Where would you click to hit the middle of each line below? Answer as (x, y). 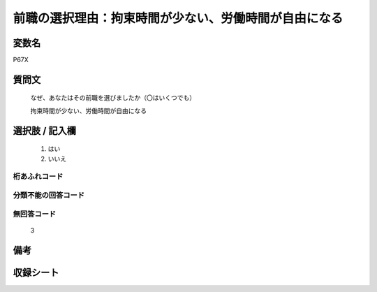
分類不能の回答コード (49, 195)
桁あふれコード (38, 177)
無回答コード (35, 214)
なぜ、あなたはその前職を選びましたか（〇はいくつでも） (113, 98)
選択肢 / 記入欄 (45, 130)
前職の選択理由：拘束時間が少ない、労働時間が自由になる (178, 18)
